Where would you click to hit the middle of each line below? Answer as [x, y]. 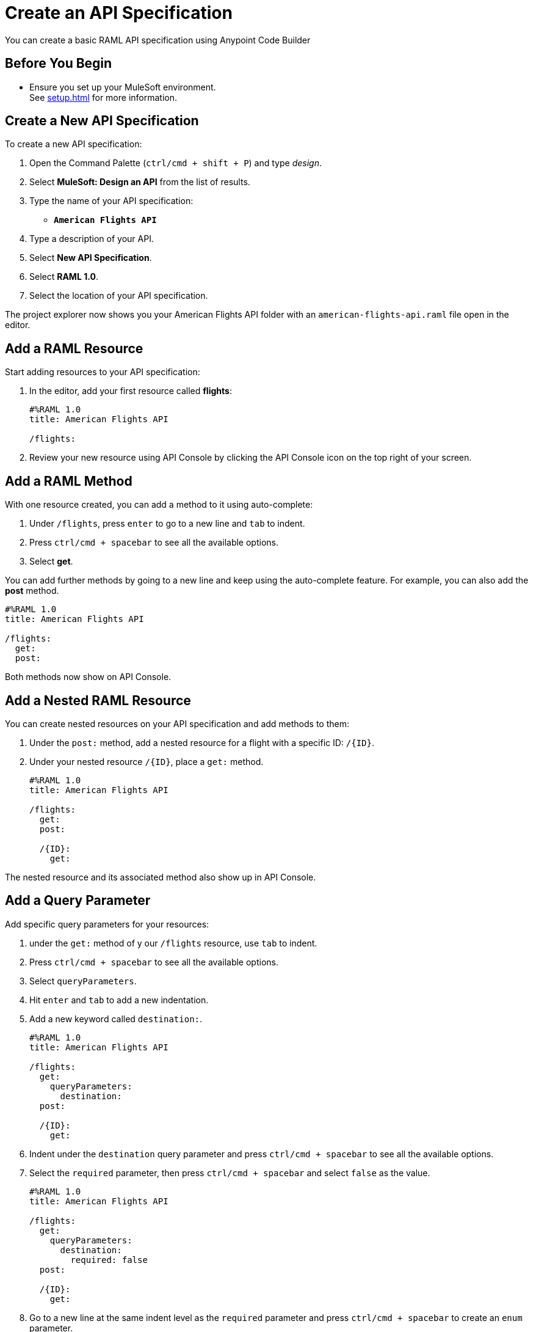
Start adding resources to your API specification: [103, 372]
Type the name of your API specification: [111, 201]
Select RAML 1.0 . [64, 277]
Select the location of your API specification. [119, 296]
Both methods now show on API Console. [88, 677]
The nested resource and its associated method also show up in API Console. [161, 877]
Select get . [51, 562]
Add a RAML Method [69, 481]
